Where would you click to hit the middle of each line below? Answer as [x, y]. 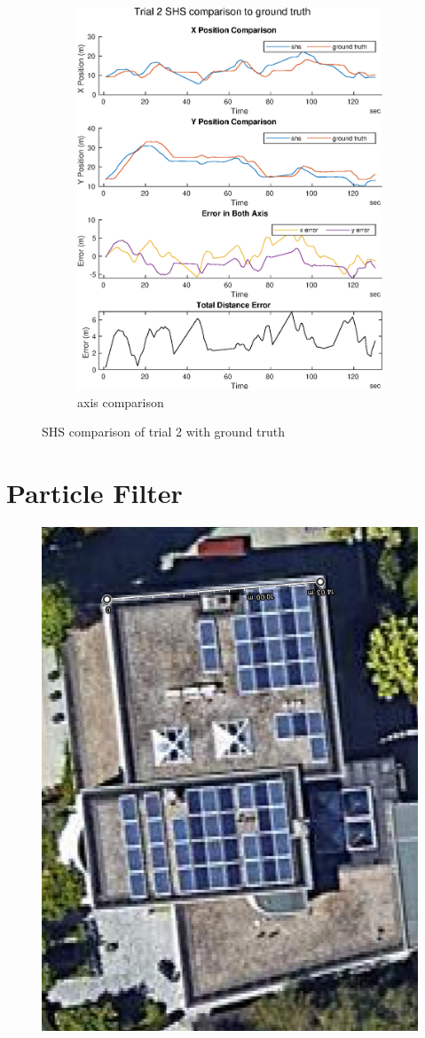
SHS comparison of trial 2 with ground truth [164, 432]
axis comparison [121, 401]
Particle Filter [94, 493]
